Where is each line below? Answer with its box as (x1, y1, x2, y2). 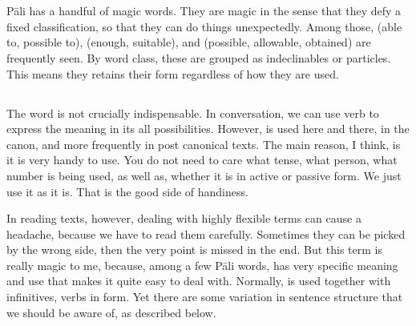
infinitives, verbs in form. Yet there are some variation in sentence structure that (6, 288, 403, 305)
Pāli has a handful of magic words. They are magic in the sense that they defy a (6, 2, 402, 19)
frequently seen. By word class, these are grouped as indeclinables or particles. (6, 49, 391, 66)
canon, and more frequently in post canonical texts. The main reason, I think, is (6, 135, 401, 152)
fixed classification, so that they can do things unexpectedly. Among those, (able (6, 18, 402, 34)
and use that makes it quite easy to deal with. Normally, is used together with (6, 272, 391, 289)
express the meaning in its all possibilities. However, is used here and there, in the (6, 120, 410, 137)
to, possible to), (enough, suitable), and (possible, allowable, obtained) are (6, 34, 371, 50)
